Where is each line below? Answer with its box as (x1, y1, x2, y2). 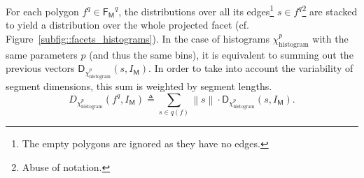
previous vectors (6, 61, 75, 75)
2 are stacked (302, 2, 358, 18)
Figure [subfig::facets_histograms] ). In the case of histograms (6, 31, 269, 45)
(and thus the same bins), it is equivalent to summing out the (89, 47, 353, 61)
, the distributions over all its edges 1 (118, 2, 274, 18)
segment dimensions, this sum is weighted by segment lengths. (6, 78, 272, 93)
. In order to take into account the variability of (148, 61, 353, 75)
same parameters (6, 47, 78, 61)
